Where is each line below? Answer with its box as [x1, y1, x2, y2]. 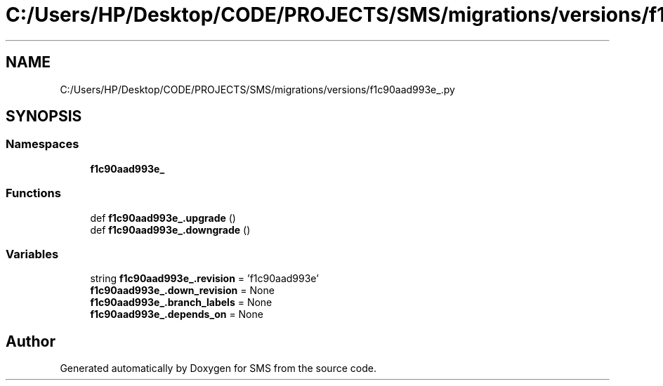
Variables [6, 246, 59, 261]
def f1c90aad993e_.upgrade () [90, 211, 236, 224]
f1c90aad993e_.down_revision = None [90, 284, 275, 297]
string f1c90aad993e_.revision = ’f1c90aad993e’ [90, 272, 319, 285]
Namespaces [6, 137, 79, 152]
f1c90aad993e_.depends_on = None [90, 308, 263, 321]
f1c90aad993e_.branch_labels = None [90, 296, 273, 309]
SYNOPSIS [6, 107, 82, 126]
